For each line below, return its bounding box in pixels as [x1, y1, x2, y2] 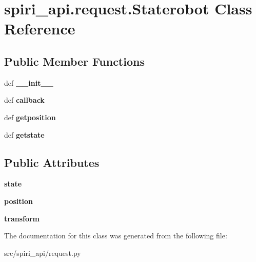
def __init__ [4, 77, 53, 88]
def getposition [4, 111, 56, 122]
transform [4, 213, 40, 223]
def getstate [4, 129, 45, 140]
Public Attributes [4, 154, 100, 170]
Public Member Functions [4, 53, 145, 69]
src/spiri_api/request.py [4, 247, 81, 258]
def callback [4, 95, 45, 105]
